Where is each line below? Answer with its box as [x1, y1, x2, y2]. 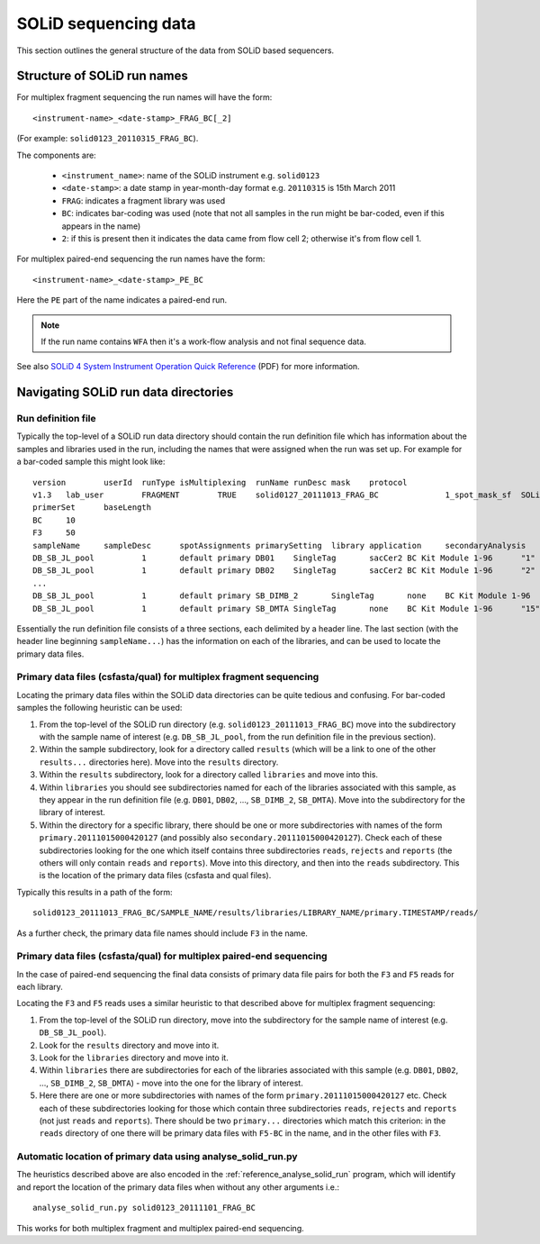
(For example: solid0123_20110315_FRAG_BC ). [16, 133, 199, 144]
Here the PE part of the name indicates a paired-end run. [16, 295, 228, 305]
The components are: [16, 150, 96, 160]
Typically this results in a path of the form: [16, 886, 173, 897]
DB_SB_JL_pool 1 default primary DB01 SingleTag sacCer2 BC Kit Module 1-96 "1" [32, 552, 535, 563]
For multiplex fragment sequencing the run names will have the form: [16, 92, 273, 103]
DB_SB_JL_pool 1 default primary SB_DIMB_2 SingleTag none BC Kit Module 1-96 [32, 591, 531, 601]
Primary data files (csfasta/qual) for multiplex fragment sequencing [16, 671, 319, 684]
